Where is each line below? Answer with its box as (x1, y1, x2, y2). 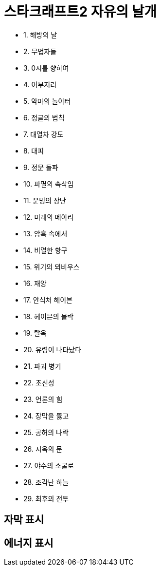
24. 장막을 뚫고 (23, 411, 69, 420)
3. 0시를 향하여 (23, 63, 69, 72)
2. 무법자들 (23, 47, 57, 56)
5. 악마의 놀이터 (23, 96, 71, 105)
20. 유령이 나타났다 (23, 345, 82, 354)
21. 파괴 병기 (23, 361, 61, 370)
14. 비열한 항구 (23, 246, 68, 254)
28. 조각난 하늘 (23, 477, 69, 486)
